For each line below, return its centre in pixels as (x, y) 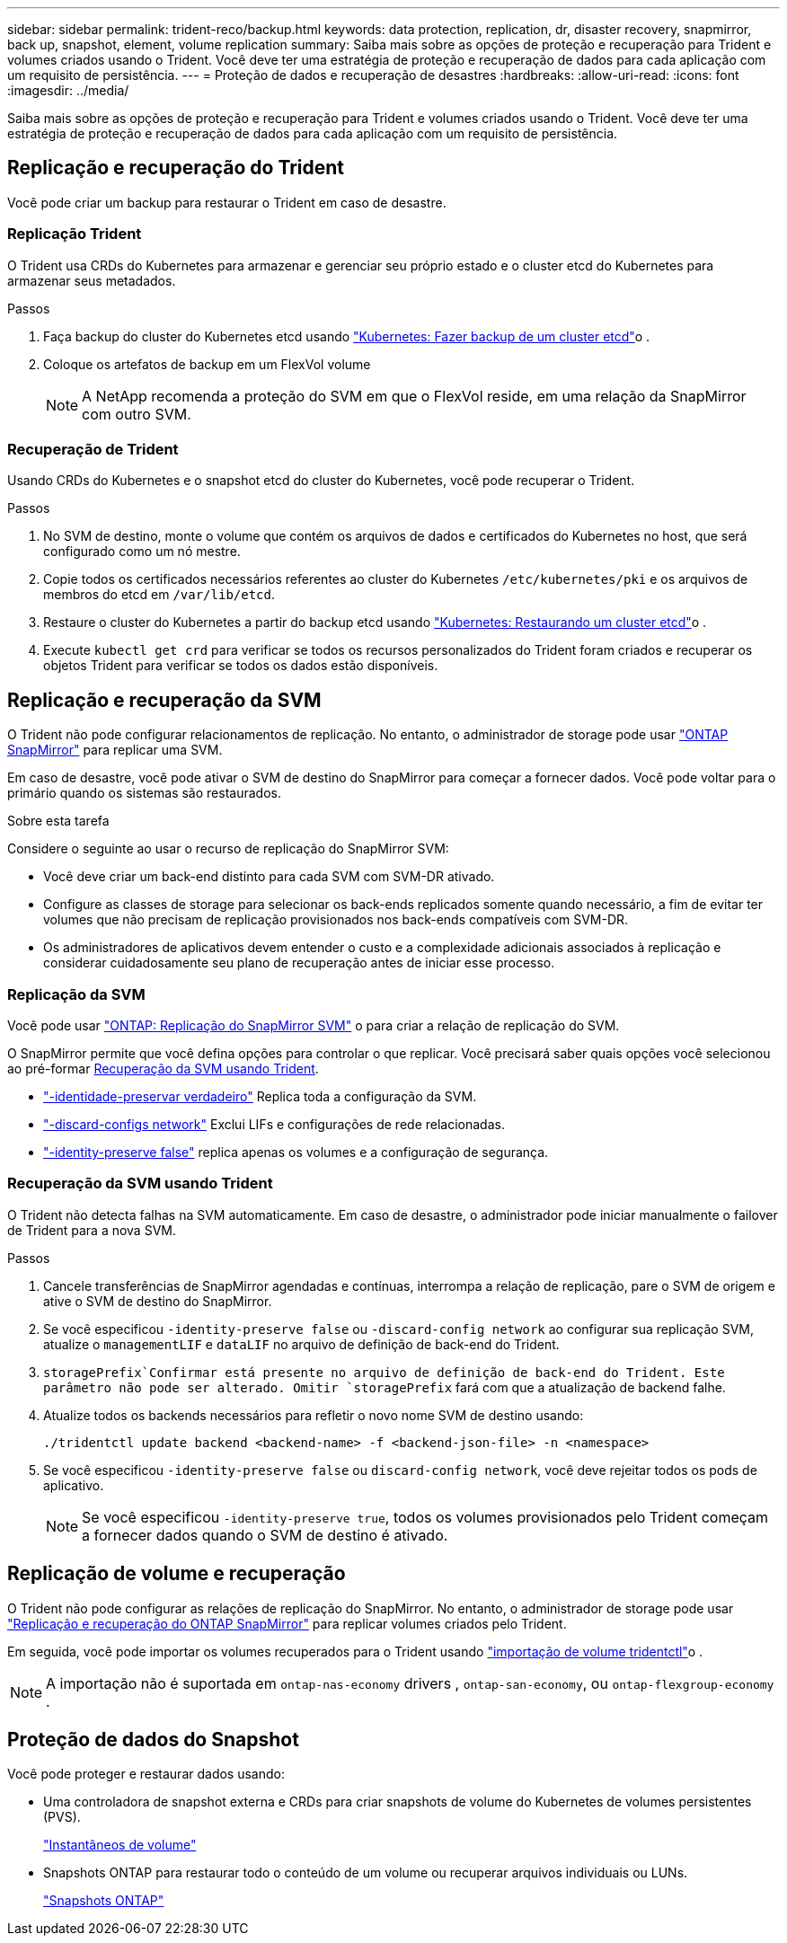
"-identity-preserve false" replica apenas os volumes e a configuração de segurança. (296, 1152)
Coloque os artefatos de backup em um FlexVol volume (207, 364)
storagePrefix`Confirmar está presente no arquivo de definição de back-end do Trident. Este (384, 1372)
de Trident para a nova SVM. (92, 1230)
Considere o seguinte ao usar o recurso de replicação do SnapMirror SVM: (228, 849)
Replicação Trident (75, 234)
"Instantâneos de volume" (120, 1845)
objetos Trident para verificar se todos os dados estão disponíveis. (241, 666)
